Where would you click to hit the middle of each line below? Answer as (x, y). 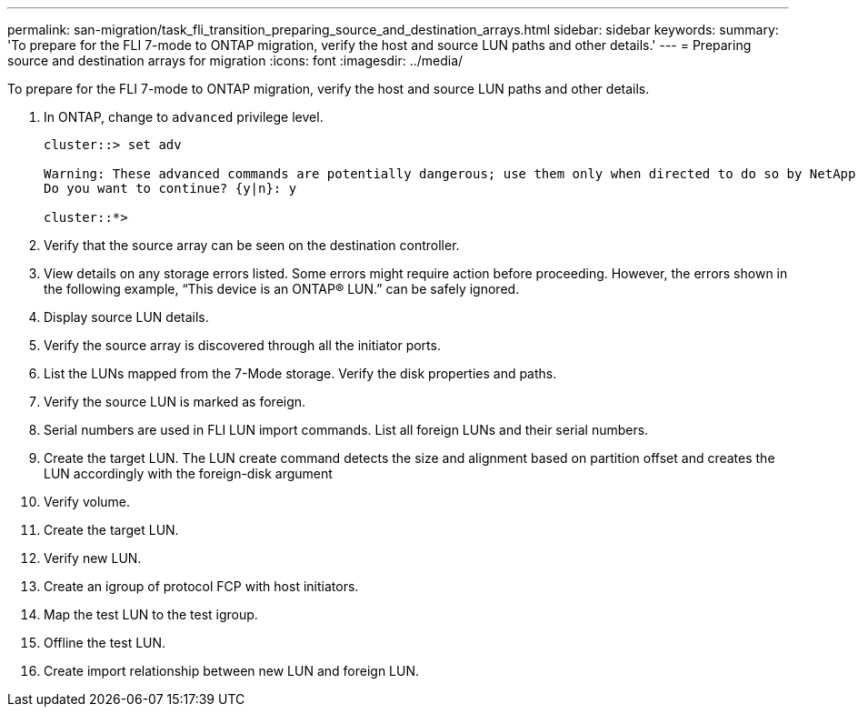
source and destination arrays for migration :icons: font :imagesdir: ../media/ (235, 60)
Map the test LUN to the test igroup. (151, 614)
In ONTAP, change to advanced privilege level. (184, 117)
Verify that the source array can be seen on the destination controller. (252, 245)
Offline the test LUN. (105, 643)
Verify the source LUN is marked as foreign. (175, 402)
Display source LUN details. (126, 317)
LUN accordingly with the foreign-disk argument (188, 473)
